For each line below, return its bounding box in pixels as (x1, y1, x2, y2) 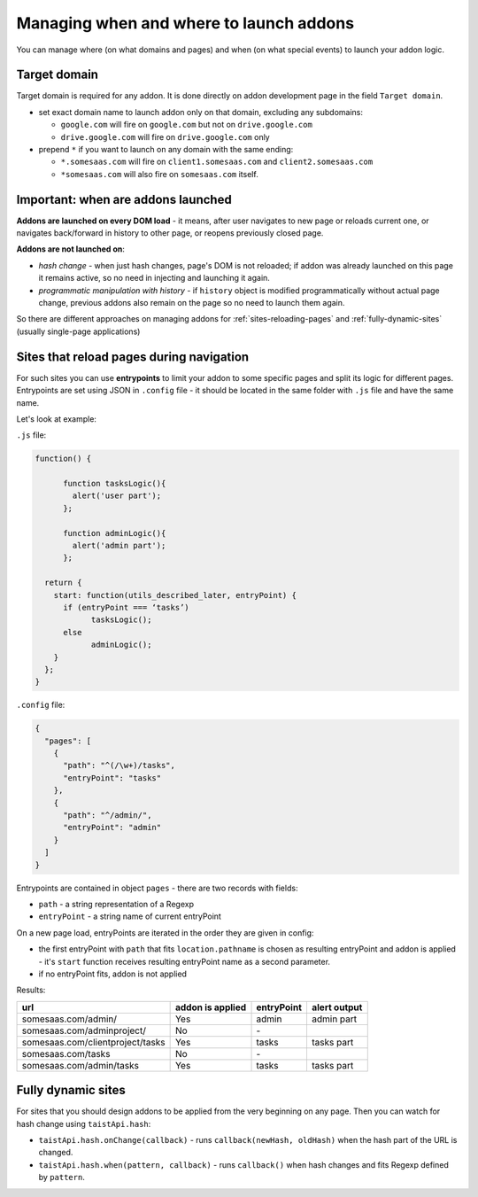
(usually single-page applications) (16, 326, 141, 337)
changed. (38, 1147, 73, 1158)
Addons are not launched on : (16, 244, 126, 254)
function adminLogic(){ (63, 528, 166, 538)
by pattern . (38, 1172, 86, 1183)
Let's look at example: (16, 413, 97, 424)
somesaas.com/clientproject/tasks (21, 1036, 166, 1048)
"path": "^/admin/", (63, 811, 152, 820)
